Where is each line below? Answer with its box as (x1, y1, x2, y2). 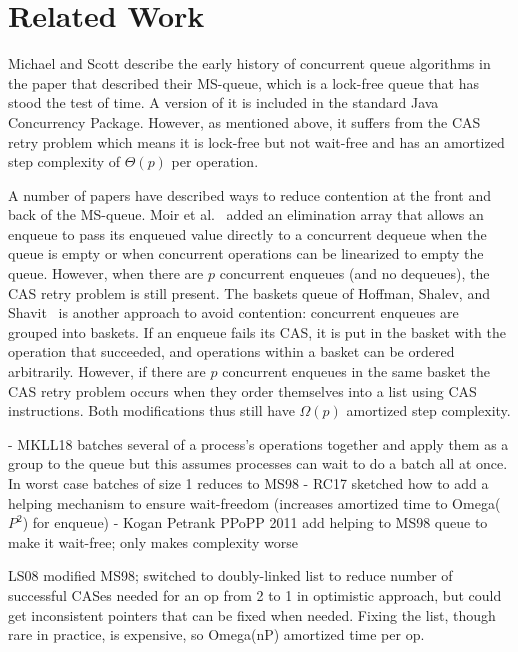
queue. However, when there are (8, 263, 204, 284)
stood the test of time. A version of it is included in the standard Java (8, 92, 439, 113)
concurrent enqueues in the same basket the (222, 361, 491, 382)
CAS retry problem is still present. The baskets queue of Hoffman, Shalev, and (8, 282, 490, 303)
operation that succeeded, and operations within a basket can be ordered (8, 341, 455, 362)
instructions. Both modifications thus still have (8, 400, 295, 421)
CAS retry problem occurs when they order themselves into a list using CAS (8, 380, 477, 401)
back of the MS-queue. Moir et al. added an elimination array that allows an (8, 204, 484, 225)
